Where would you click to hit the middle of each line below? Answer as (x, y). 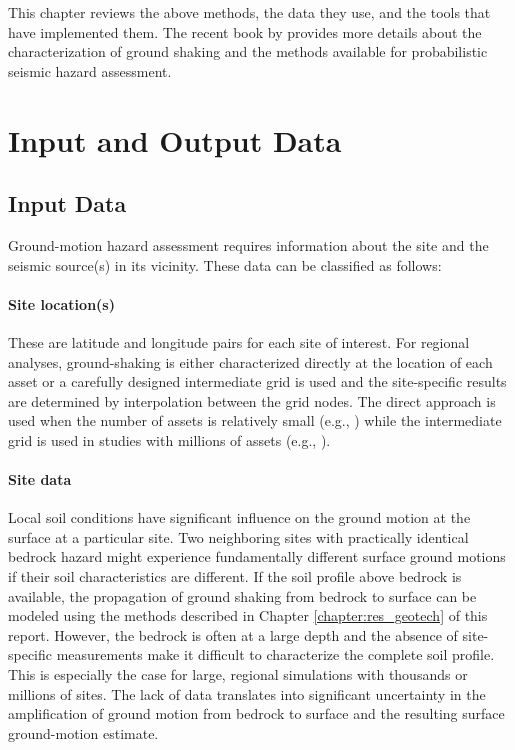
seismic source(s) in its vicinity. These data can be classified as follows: (225, 264)
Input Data (67, 203)
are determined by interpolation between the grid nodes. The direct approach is (252, 400)
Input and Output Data (175, 139)
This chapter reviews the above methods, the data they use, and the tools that (249, 12)
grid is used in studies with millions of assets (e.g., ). (169, 439)
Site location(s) (61, 303)
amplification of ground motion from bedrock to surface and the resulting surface (256, 713)
